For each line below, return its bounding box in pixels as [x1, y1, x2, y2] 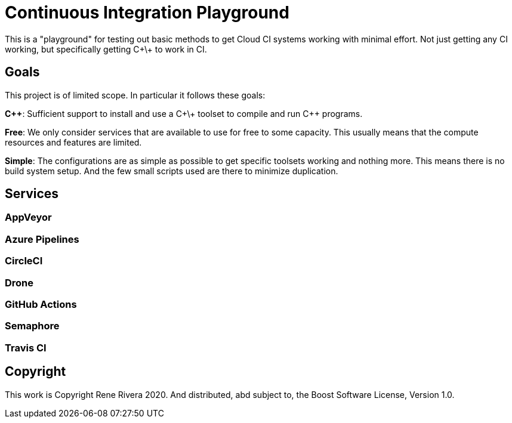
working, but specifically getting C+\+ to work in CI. [5, 44, 207, 54]
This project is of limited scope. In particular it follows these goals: [5, 89, 266, 100]
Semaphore [5, 320, 60, 332]
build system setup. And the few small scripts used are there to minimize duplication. [5, 165, 338, 176]
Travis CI [5, 341, 47, 354]
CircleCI [5, 255, 43, 267]
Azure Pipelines [5, 233, 79, 245]
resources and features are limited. [5, 137, 142, 147]
